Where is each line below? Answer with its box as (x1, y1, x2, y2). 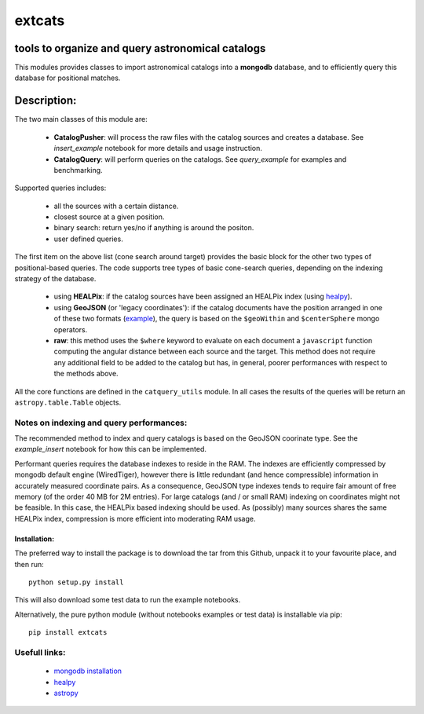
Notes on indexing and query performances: (14, 417, 188, 428)
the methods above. (53, 369, 119, 379)
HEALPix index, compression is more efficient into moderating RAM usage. (14, 514, 256, 523)
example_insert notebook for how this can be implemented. (14, 445, 207, 454)
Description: (14, 94, 77, 108)
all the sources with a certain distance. (53, 201, 179, 211)
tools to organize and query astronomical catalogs (14, 42, 266, 55)
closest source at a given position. (53, 212, 165, 222)
